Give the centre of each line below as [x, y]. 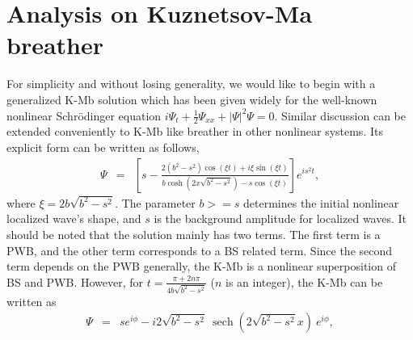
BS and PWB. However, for [75, 281]
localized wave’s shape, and [74, 218]
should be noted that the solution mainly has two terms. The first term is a [194, 235]
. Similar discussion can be [340, 115]
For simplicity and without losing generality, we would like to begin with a [191, 84]
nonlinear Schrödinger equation [84, 115]
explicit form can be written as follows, [103, 147]
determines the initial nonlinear [321, 202]
